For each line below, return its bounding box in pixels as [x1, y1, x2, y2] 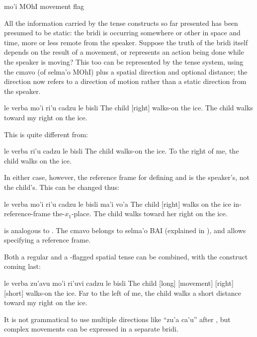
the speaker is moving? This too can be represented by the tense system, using [4, 56, 244, 67]
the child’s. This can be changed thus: [4, 181, 120, 192]
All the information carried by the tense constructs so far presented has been [4, 17, 238, 28]
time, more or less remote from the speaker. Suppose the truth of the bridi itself [4, 37, 248, 47]
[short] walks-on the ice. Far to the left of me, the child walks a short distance [4, 287, 242, 298]
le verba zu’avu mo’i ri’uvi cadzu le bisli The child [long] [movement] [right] [4, 278, 234, 288]
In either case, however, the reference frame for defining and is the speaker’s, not [4, 172, 250, 182]
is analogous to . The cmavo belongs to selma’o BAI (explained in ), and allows [4, 225, 246, 235]
